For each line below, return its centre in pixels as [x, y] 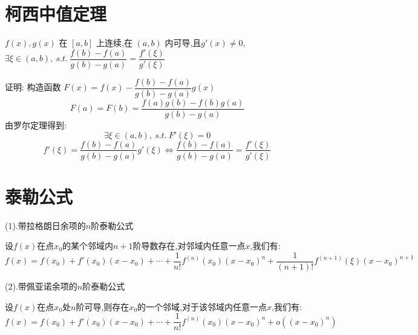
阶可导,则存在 [103, 306]
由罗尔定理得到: [36, 124]
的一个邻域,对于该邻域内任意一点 [202, 306]
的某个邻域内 [88, 246]
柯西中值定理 [56, 14]
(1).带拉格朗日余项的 [45, 225]
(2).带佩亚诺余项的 [41, 286]
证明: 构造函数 [33, 87]
